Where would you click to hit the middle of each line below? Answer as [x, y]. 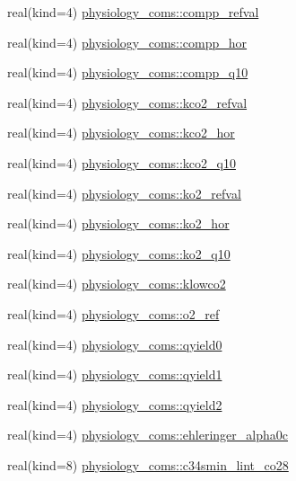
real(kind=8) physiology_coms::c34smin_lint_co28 [148, 464]
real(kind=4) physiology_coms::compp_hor [127, 42]
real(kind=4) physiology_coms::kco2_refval [127, 102]
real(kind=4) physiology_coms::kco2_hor [121, 133]
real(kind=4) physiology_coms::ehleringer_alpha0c [148, 435]
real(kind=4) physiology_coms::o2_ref [113, 313]
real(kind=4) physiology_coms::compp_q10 [128, 72]
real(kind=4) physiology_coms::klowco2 [117, 284]
